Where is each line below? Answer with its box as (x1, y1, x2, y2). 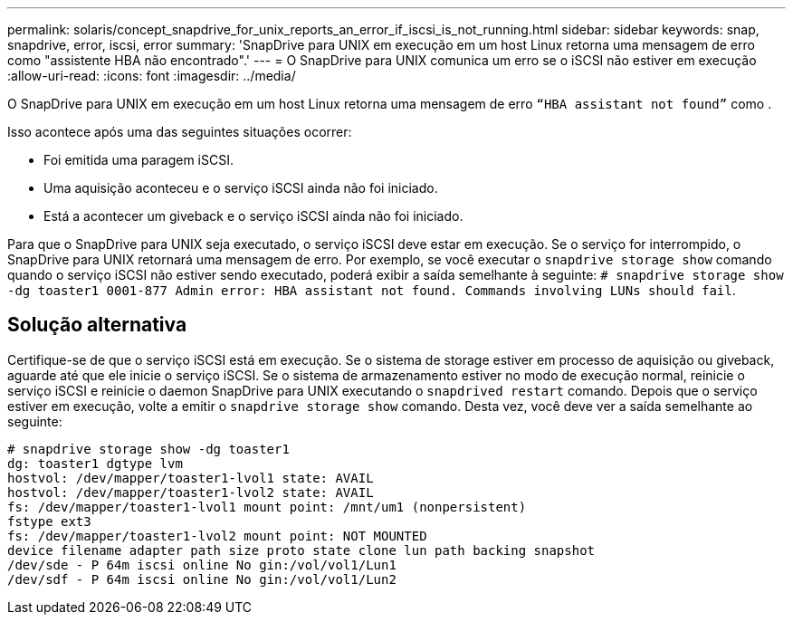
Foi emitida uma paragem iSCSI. (43, 152, 234, 167)
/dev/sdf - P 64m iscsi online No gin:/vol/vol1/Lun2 (7, 571, 396, 587)
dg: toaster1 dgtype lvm (7, 455, 183, 471)
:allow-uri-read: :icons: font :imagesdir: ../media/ (7, 68, 296, 83)
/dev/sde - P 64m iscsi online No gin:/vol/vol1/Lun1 (7, 557, 396, 572)
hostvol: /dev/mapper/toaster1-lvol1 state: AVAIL (7, 470, 374, 485)
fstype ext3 (7, 513, 91, 529)
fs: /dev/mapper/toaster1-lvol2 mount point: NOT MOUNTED (7, 528, 427, 543)
